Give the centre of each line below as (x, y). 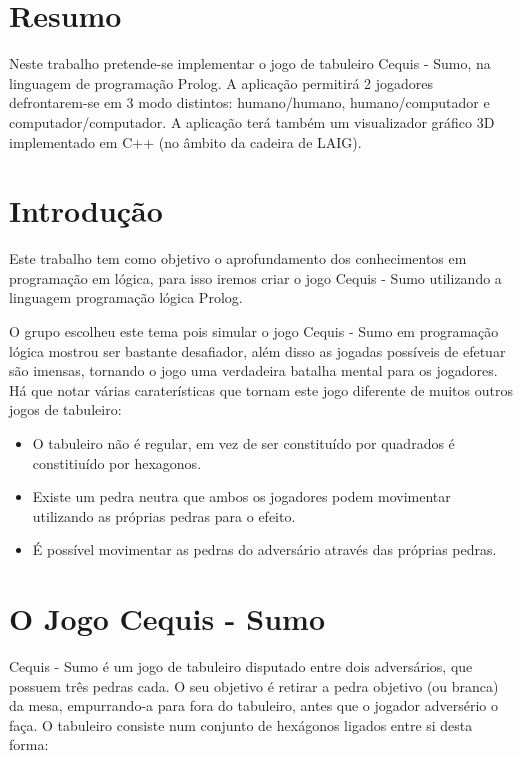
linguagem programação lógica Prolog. (126, 297)
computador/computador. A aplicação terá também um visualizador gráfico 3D (252, 121)
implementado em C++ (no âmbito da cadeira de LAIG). (185, 141)
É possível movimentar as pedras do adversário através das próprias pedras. (264, 549)
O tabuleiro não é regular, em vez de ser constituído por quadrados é (243, 442)
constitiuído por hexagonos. (117, 462)
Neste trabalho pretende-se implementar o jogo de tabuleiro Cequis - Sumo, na (250, 63)
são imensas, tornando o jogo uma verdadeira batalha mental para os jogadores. (253, 370)
